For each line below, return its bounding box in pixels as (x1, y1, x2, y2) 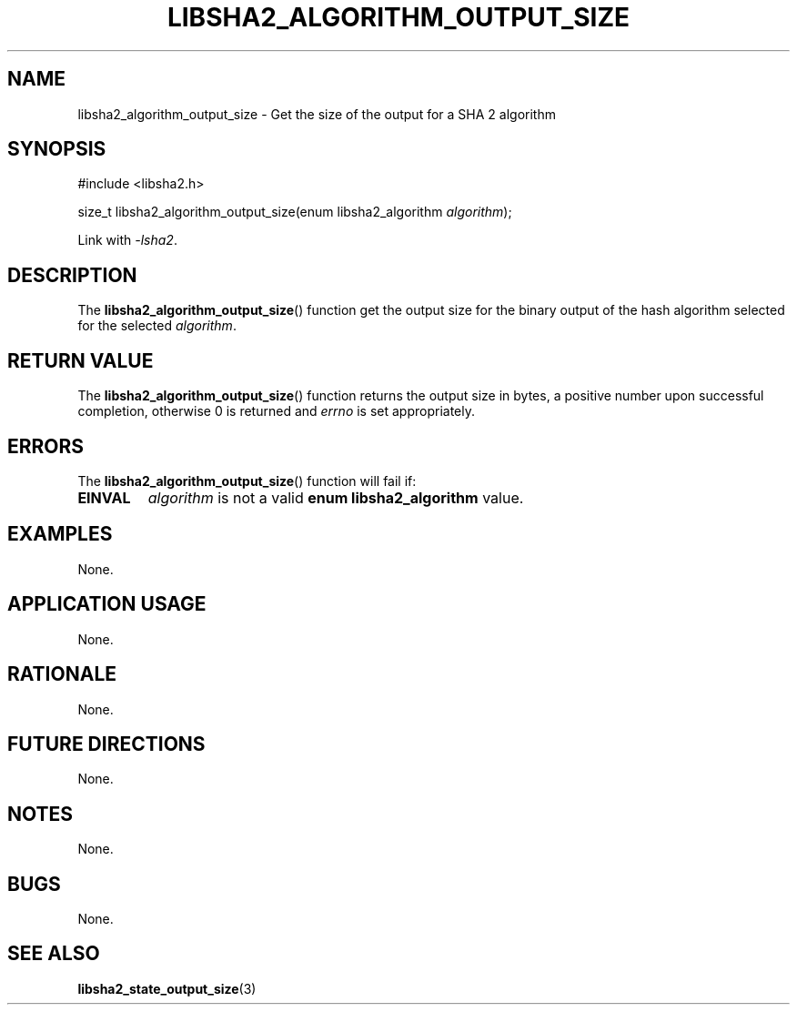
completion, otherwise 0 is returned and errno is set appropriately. (77, 403, 476, 420)
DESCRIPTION (7, 263, 137, 287)
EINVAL (77, 488, 131, 507)
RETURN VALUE (7, 349, 154, 372)
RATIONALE (7, 663, 117, 686)
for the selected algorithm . (77, 318, 237, 334)
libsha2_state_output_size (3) (77, 980, 257, 997)
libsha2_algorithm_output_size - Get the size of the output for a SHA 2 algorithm (77, 106, 556, 122)
